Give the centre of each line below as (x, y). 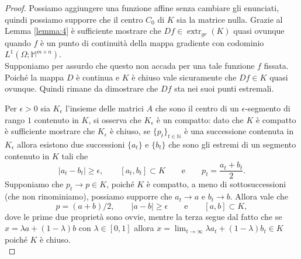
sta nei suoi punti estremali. (224, 88)
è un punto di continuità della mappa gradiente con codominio (152, 42)
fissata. (276, 66)
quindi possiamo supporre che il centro (74, 19)
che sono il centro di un (197, 108)
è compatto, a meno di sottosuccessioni (216, 184)
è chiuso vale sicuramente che (184, 77)
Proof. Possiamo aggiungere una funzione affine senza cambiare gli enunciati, (142, 8)
